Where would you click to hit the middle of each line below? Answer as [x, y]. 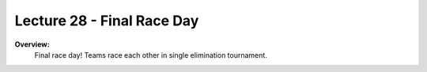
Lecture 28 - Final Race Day [107, 21]
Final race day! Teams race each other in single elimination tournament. [151, 55]
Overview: [32, 44]
